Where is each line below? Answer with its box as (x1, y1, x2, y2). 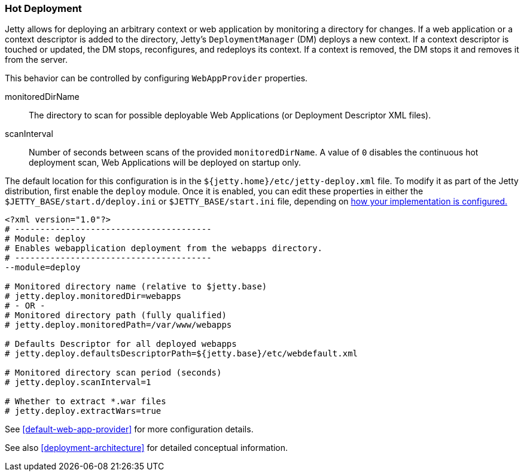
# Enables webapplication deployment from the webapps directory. (5, 243, 323, 254)
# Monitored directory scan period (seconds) (5, 368, 222, 378)
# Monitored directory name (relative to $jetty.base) (5, 282, 267, 292)
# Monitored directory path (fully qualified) (5, 310, 227, 321)
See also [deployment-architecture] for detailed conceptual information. (5, 443, 288, 453)
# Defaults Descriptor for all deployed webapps (5, 339, 237, 349)
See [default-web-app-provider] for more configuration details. (5, 424, 254, 435)
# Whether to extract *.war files (5, 396, 166, 407)
